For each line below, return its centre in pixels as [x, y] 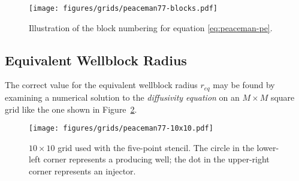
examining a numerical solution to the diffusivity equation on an [122, 97]
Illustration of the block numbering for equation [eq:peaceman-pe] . [151, 27]
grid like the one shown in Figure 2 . [71, 109]
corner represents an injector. [82, 171]
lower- [268, 147]
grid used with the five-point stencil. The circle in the [156, 147]
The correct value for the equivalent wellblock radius [101, 85]
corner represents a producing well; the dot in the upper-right [156, 159]
